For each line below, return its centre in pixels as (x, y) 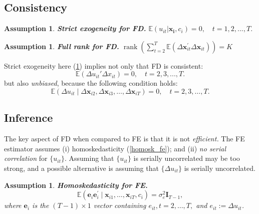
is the (41, 205)
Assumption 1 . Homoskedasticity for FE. (76, 185)
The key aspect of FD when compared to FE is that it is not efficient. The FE (124, 139)
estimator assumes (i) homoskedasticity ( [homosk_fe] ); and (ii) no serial (115, 148)
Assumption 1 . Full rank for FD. (62, 46)
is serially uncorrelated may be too (187, 158)
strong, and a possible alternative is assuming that (81, 168)
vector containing (120, 205)
